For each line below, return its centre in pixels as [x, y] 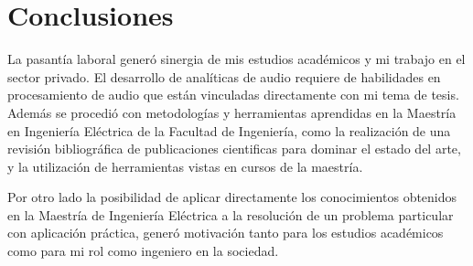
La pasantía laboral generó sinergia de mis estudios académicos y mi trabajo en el [236, 59]
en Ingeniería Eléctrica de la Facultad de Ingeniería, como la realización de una [229, 130]
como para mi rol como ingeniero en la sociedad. [143, 251]
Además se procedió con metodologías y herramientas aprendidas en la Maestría [232, 112]
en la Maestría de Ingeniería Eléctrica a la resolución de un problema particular [231, 214]
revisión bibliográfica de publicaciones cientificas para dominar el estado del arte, [234, 149]
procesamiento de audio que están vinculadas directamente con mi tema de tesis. [233, 95]
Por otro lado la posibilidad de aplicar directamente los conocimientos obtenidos [232, 197]
